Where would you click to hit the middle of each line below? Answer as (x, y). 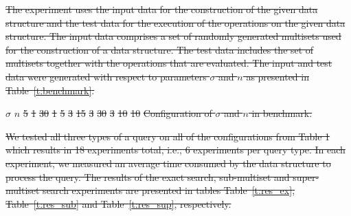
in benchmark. (282, 113)
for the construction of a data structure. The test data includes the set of (160, 49)
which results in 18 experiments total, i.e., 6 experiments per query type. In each (175, 150)
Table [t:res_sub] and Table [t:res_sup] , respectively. (118, 203)
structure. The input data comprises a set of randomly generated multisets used (173, 36)
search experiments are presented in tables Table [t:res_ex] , (169, 190)
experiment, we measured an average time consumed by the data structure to (168, 163)
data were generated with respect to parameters (106, 76)
